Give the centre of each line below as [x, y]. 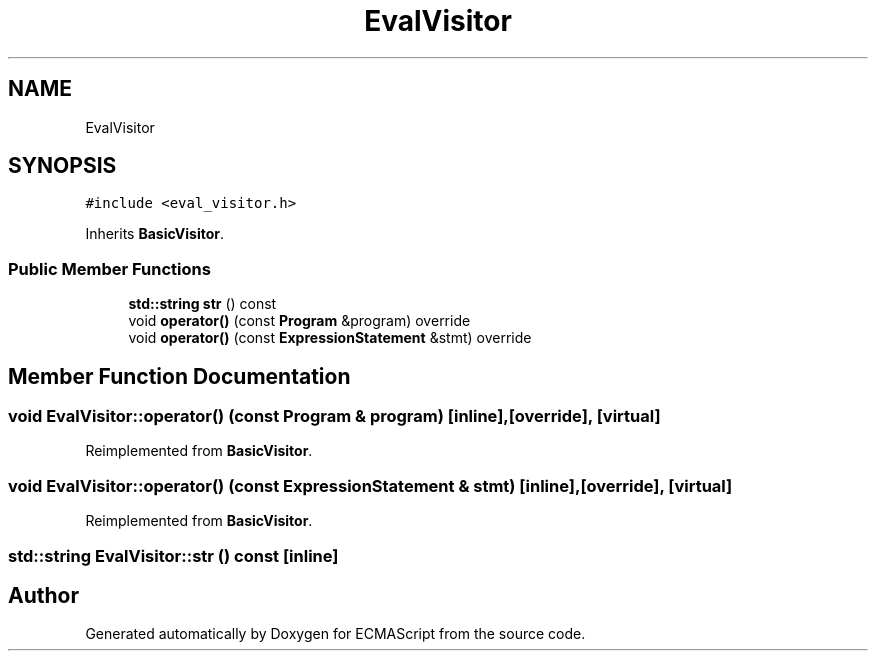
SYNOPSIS [62, 166]
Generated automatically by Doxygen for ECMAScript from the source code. [335, 634]
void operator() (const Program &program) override [299, 321]
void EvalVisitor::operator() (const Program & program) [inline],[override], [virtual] [334, 416]
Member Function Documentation [179, 376]
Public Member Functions [109, 268]
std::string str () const [202, 304]
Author [43, 595]
